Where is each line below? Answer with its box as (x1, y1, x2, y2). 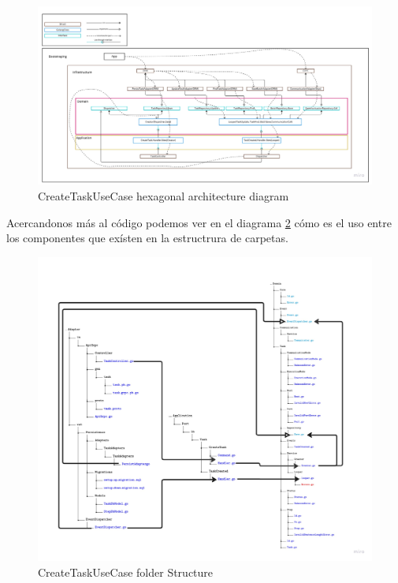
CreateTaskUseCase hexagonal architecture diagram (38, 188, 289, 204)
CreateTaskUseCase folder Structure (38, 563, 214, 580)
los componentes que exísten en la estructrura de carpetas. (6, 230, 288, 246)
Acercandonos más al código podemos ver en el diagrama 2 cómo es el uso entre (6, 214, 392, 230)
